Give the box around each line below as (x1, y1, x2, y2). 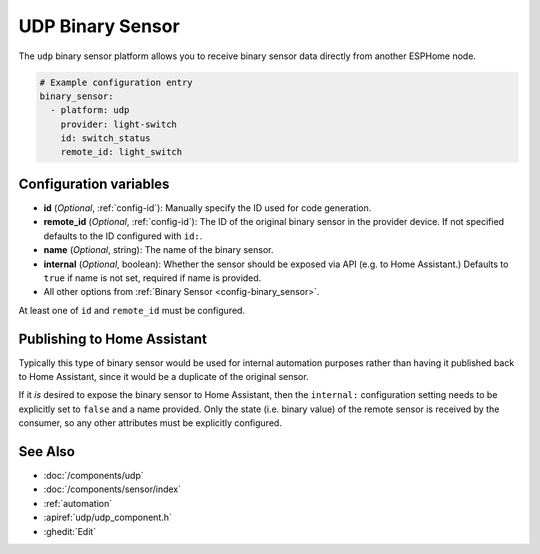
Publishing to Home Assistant (18, 330, 207, 347)
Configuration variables (18, 175, 170, 192)
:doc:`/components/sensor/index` (43, 483, 182, 495)
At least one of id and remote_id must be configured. (18, 304, 245, 316)
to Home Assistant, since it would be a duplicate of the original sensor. (18, 371, 309, 383)
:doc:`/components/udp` (43, 470, 144, 482)
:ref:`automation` (43, 497, 113, 509)
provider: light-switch (60, 118, 177, 130)
